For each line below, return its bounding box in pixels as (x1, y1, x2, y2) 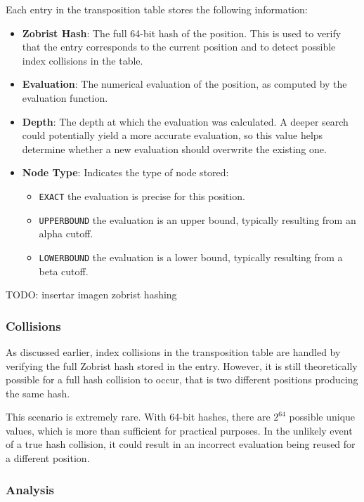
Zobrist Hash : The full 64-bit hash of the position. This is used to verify (22, 25, 342, 40)
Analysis (6, 480, 55, 498)
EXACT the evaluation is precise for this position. (39, 188, 245, 203)
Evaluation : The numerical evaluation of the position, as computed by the (22, 77, 347, 91)
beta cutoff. (39, 263, 89, 278)
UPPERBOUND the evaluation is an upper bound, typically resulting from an (39, 212, 356, 227)
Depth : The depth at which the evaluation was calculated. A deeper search (22, 114, 349, 128)
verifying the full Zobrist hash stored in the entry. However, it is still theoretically (6, 358, 358, 373)
